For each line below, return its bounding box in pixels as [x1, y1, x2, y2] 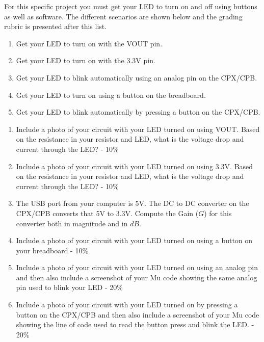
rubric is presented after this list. [4, 21, 107, 32]
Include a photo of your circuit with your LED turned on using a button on [16, 235, 253, 246]
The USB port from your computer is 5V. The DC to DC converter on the [16, 198, 249, 208]
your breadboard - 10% [16, 245, 89, 255]
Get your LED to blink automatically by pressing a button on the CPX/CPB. [16, 107, 260, 117]
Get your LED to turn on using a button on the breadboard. [16, 89, 206, 100]
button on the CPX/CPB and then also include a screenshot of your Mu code [16, 309, 259, 320]
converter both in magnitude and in [16, 218, 128, 228]
